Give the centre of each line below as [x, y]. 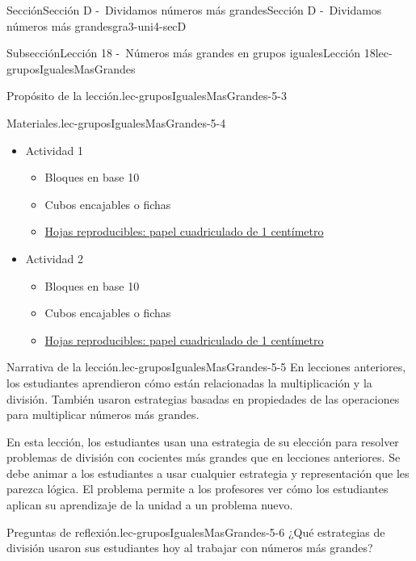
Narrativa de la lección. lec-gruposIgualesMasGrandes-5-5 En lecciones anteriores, [206, 367]
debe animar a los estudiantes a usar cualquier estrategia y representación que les [208, 473]
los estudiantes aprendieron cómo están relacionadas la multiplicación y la [189, 382]
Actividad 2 [54, 258]
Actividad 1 [54, 150]
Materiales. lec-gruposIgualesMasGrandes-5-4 [116, 122]
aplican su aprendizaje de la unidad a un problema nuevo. [150, 505]
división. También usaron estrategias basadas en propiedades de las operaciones [203, 398]
